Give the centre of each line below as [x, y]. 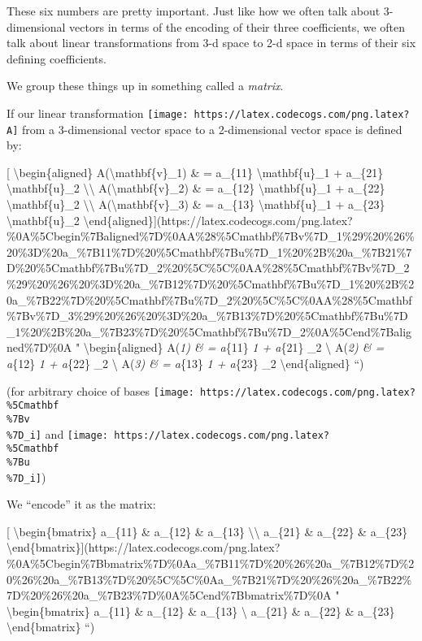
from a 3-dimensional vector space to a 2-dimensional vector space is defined [212, 129]
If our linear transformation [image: [98, 113]
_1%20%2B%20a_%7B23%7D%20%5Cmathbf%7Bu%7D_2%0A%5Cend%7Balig [209, 331]
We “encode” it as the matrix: [81, 504]
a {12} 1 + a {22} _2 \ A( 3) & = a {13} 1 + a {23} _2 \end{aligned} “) [185, 363]
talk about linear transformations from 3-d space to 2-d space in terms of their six [211, 43]
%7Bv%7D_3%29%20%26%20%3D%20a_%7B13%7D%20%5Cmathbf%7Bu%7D [207, 316]
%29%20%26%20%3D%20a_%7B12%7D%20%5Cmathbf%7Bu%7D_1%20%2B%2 [211, 284]
